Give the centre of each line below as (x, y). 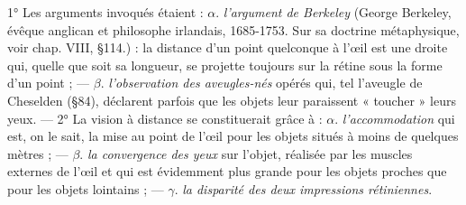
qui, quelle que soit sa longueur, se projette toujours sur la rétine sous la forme (225, 65)
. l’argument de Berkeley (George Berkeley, (334, 12)
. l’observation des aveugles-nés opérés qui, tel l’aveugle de (261, 83)
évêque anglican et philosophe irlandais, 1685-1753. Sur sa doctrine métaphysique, (233, 29)
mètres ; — (38, 153)
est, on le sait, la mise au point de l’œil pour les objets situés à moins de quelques (233, 136)
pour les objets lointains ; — (86, 188)
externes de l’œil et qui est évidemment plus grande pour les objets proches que (227, 171)
